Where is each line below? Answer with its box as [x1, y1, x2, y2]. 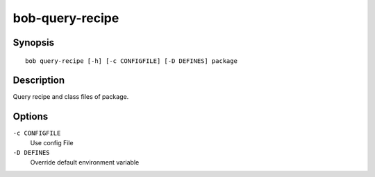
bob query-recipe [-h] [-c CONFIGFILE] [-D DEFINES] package [25, 57, 237, 65]
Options [12, 111, 49, 122]
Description [12, 75, 65, 86]
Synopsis [12, 37, 55, 48]
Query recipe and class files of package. [12, 93, 129, 101]
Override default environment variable [30, 158, 140, 166]
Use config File [30, 138, 74, 147]
